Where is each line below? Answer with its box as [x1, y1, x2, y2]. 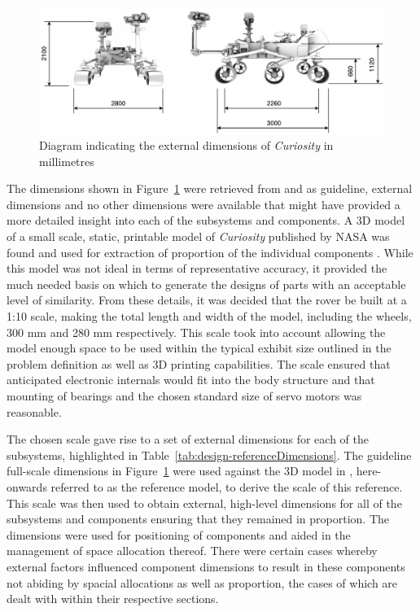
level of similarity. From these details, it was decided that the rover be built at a [7, 291, 407, 308]
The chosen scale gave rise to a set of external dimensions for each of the [7, 431, 369, 448]
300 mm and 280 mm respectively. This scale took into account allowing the [7, 323, 386, 340]
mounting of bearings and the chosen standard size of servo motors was [7, 387, 362, 404]
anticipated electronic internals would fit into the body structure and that [7, 371, 375, 388]
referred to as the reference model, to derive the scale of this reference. [50, 478, 403, 495]
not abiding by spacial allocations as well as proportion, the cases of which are [7, 574, 398, 591]
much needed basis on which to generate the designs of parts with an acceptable [7, 275, 406, 292]
